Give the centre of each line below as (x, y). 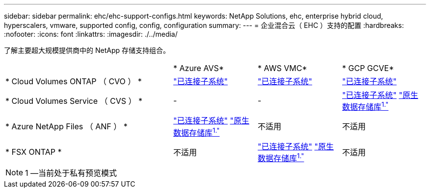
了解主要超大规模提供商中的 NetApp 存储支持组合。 (87, 50)
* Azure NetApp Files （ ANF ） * (67, 127)
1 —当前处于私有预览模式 (71, 173)
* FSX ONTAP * (34, 152)
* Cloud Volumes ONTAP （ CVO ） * (74, 81)
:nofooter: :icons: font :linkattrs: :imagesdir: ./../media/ (91, 34)
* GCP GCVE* (368, 68)
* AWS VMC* (282, 68)
